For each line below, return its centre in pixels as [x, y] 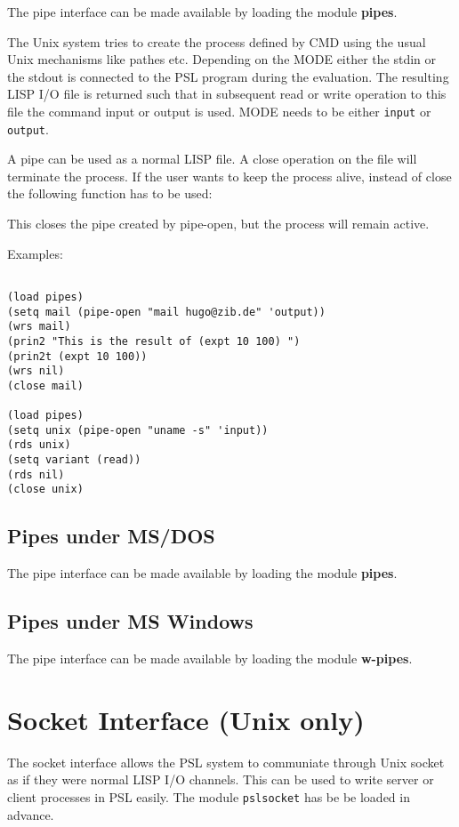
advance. [31, 814]
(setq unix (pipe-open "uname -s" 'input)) [138, 430]
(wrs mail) [39, 327]
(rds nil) [36, 474]
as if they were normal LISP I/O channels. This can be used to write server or [221, 779]
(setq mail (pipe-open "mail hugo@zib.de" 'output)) [166, 312]
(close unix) [45, 490]
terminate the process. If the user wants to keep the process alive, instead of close [229, 176]
